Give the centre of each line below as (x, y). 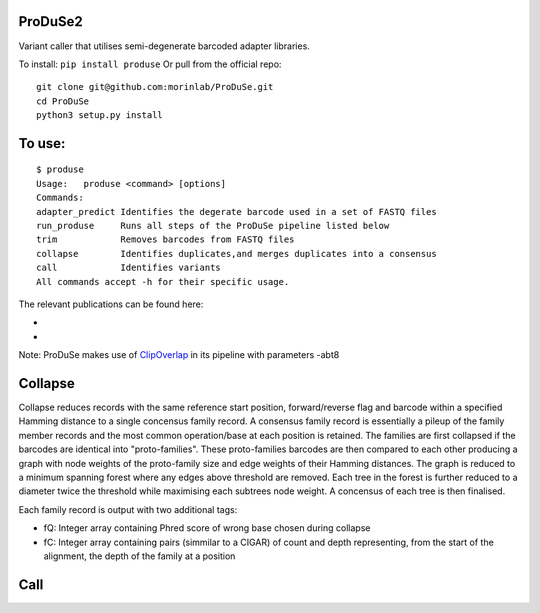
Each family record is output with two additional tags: (128, 509)
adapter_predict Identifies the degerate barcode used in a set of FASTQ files (236, 211)
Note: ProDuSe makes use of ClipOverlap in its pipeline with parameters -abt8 (179, 355)
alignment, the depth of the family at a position (139, 556)
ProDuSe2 (51, 21)
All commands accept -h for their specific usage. (163, 281)
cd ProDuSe (63, 101)
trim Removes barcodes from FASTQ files (165, 239)
